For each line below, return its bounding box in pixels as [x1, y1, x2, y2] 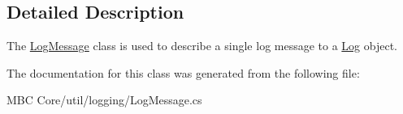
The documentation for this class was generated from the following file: [6, 64, 360, 81]
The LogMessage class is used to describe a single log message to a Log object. [6, 37, 398, 54]
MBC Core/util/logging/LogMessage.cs [6, 91, 202, 108]
